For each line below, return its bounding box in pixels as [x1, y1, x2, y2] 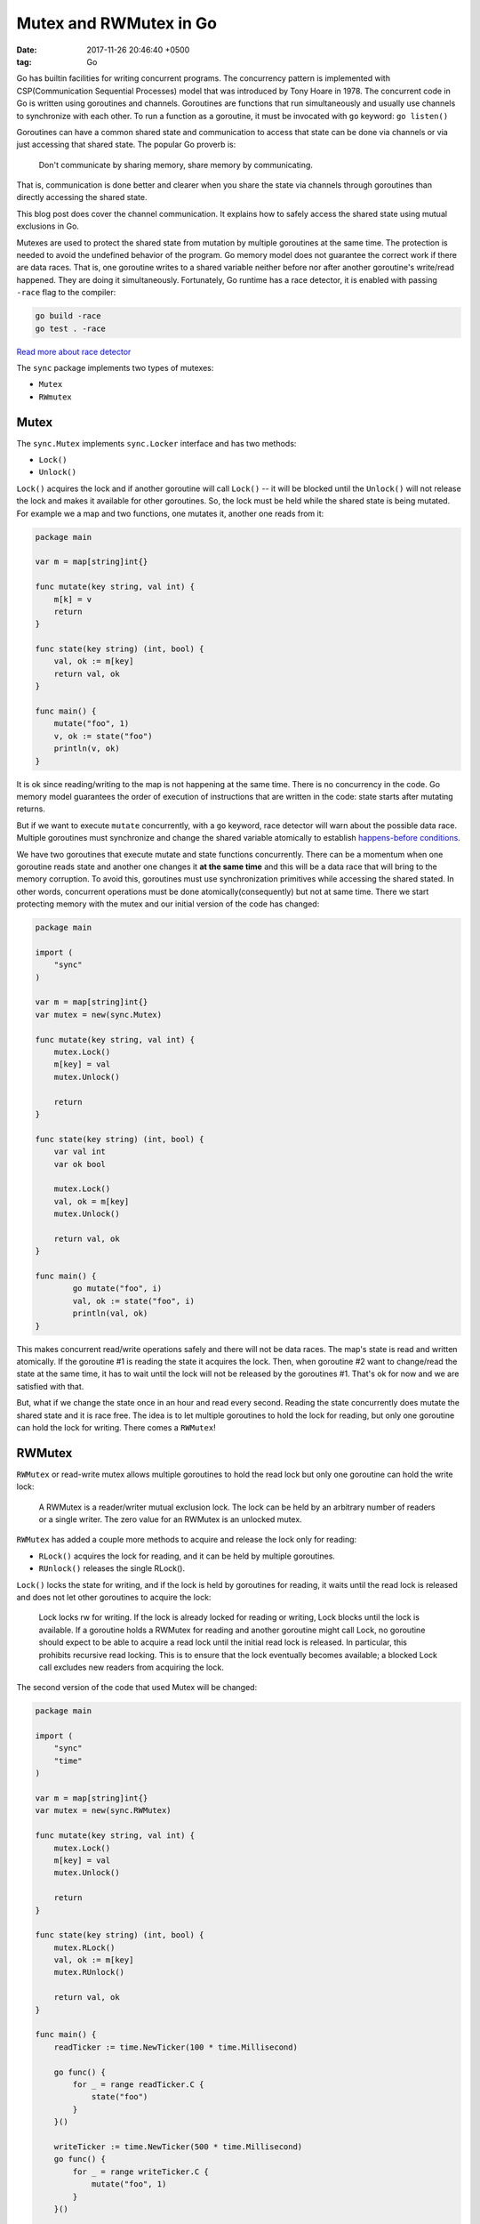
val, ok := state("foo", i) [72, 1295, 196, 1306]
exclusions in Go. [16, 221, 80, 231]
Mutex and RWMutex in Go [16, 13, 218, 33]
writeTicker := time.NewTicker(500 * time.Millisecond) [53, 2141, 303, 2152]
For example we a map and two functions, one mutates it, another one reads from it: [16, 508, 324, 519]
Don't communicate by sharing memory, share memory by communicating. [38, 159, 313, 170]
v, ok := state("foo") [53, 730, 153, 741]
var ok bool [53, 1159, 107, 1169]
